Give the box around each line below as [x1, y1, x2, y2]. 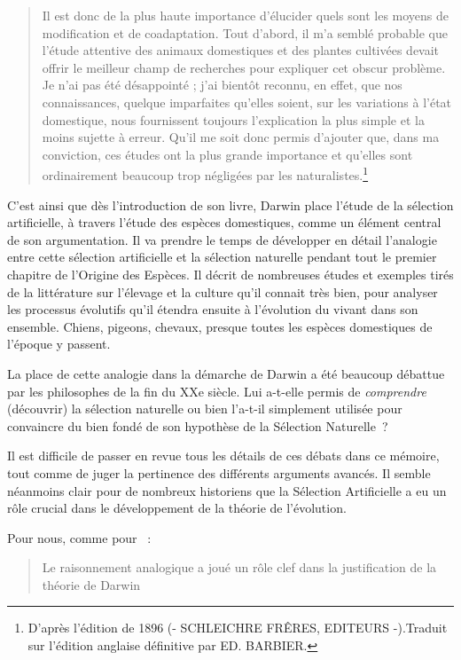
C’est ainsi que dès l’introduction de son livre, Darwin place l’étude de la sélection [7, 195, 454, 214]
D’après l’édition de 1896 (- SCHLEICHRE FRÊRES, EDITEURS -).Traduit [27, 618, 448, 637]
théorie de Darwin [42, 575, 141, 593]
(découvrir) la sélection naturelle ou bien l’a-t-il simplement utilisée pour [7, 399, 402, 418]
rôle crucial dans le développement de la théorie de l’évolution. [7, 499, 347, 517]
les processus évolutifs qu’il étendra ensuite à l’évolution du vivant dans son [7, 300, 418, 318]
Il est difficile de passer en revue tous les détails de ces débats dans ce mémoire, [7, 446, 440, 465]
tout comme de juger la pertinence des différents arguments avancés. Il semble [7, 463, 431, 482]
